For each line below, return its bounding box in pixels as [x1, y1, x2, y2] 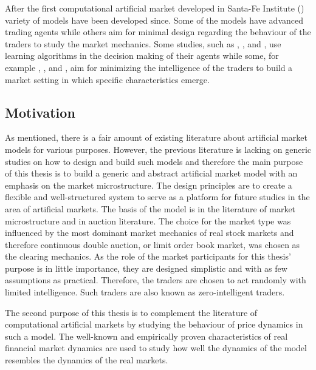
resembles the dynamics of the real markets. [5, 354, 168, 366]
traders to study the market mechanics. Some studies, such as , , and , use [5, 37, 281, 50]
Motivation [5, 103, 75, 121]
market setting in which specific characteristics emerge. [5, 73, 210, 86]
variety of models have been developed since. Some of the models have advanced [5, 13, 303, 26]
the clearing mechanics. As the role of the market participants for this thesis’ [5, 250, 291, 263]
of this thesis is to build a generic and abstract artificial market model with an [5, 167, 298, 180]
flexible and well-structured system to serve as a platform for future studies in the [5, 190, 310, 203]
